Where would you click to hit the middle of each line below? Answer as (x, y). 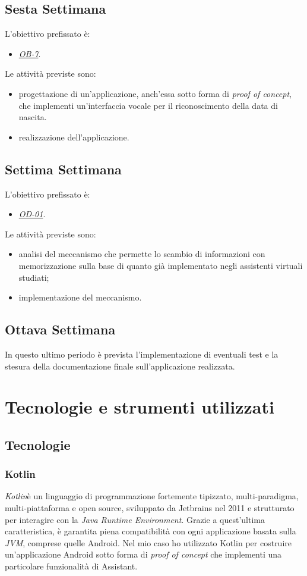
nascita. (33, 117)
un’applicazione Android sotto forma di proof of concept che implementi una (143, 554)
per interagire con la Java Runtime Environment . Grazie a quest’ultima (135, 519)
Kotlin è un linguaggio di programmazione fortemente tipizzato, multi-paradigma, (152, 496)
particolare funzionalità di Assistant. (71, 566)
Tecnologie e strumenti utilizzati (140, 407)
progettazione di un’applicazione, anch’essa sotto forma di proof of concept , (155, 93)
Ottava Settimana (60, 329)
